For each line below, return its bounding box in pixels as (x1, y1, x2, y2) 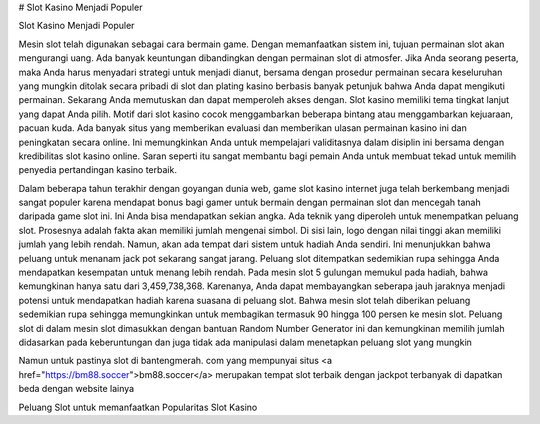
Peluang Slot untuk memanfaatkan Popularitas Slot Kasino (18, 401, 258, 413)
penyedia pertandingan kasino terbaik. (18, 164, 177, 176)
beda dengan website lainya (18, 383, 135, 395)
